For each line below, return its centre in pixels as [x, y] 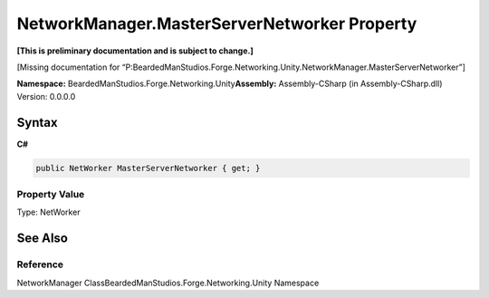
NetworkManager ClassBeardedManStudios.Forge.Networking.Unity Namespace [168, 283]
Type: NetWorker [48, 212]
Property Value [51, 194]
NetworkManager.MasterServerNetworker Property [217, 24]
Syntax [37, 122]
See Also [42, 239]
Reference [40, 264]
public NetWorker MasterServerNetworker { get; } [148, 168]
